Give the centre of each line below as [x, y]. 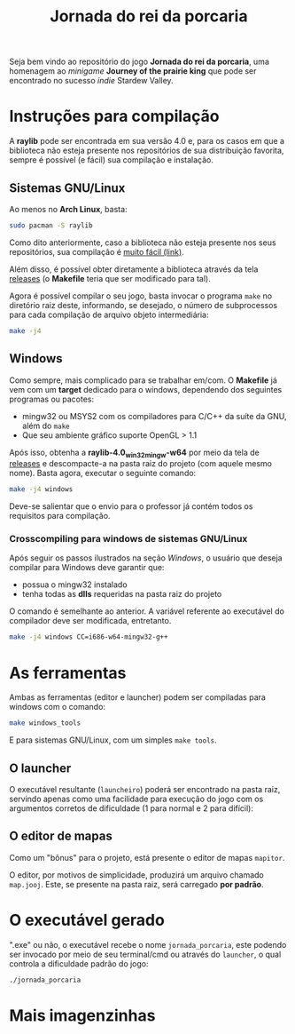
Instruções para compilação [114, 116]
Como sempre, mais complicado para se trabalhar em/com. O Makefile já [143, 380]
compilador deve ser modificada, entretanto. [90, 621]
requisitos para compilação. [60, 516]
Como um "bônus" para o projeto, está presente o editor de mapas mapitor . [147, 857]
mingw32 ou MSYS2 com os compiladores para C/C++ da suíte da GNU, [154, 416]
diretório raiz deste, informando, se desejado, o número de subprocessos [143, 305]
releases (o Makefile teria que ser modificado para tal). [110, 278]
